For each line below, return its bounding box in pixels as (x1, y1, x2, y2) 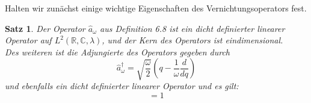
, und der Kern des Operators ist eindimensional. (102, 34, 283, 46)
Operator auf (5, 34, 52, 46)
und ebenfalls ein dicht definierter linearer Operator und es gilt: (5, 80, 239, 92)
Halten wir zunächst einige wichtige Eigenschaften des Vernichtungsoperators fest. (5, 2, 307, 14)
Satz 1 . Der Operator (5, 22, 85, 34)
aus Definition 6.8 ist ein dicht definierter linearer (100, 22, 285, 34)
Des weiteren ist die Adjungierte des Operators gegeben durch (5, 45, 230, 58)
